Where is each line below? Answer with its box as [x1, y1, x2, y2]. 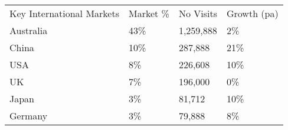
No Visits [178, 6, 217, 20]
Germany [9, 109, 48, 122]
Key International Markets [9, 6, 119, 20]
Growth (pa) [226, 6, 279, 20]
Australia [9, 24, 48, 37]
